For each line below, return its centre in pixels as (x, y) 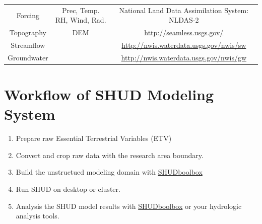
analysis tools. (38, 216)
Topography (28, 32)
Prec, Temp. (81, 10)
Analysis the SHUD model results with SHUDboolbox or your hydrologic (129, 206)
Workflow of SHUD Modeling (109, 94)
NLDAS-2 (184, 20)
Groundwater (28, 57)
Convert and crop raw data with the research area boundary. (110, 155)
